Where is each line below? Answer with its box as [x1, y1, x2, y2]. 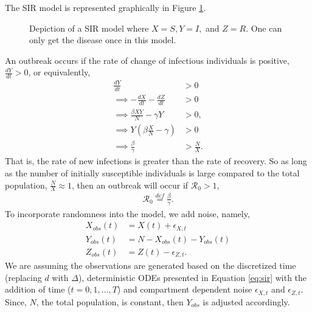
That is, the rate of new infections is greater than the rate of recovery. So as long [5, 154, 307, 167]
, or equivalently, [28, 66, 91, 78]
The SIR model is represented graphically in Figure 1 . [5, 1, 206, 13]
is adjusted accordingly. [203, 295, 290, 308]
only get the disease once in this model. [29, 33, 176, 46]
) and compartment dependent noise [117, 283, 252, 296]
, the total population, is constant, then [36, 295, 184, 308]
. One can [246, 21, 282, 34]
